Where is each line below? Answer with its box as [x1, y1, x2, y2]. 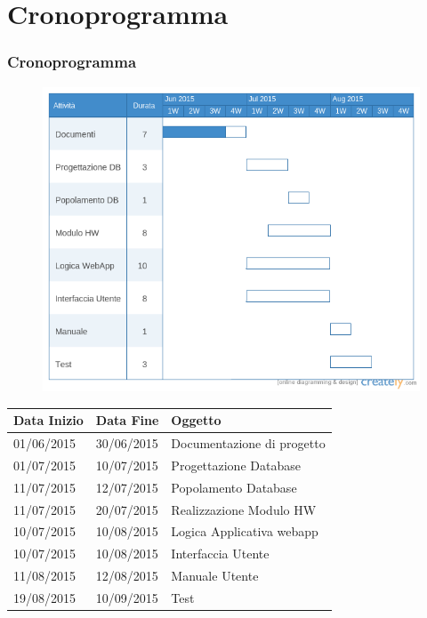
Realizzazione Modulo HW [171, 500, 317, 518]
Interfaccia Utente [171, 544, 270, 563]
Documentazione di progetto [171, 434, 326, 453]
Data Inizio [13, 411, 84, 429]
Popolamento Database [171, 478, 297, 496]
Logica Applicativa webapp [171, 522, 318, 541]
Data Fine [95, 411, 159, 429]
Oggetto [171, 411, 222, 429]
